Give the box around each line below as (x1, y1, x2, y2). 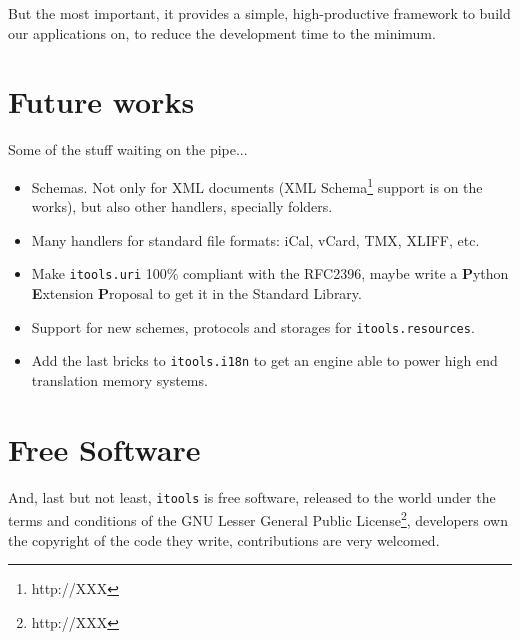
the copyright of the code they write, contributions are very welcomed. (8, 529, 440, 550)
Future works (8, 81, 195, 122)
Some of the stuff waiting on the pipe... (8, 139, 248, 160)
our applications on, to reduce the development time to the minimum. (8, 22, 436, 43)
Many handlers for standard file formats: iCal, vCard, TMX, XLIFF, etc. (31, 229, 480, 250)
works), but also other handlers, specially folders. (31, 196, 333, 217)
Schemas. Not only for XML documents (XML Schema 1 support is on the (31, 173, 483, 197)
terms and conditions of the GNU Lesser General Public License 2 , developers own (8, 507, 508, 530)
